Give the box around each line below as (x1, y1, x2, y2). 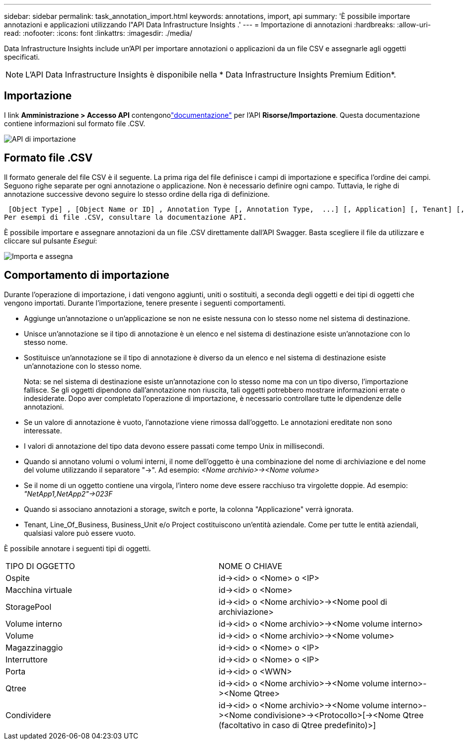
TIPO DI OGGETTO (5, 561, 76, 571)
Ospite (5, 573, 30, 583)
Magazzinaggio (5, 642, 63, 653)
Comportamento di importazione (4, 269, 169, 282)
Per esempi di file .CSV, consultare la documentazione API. (4, 213, 247, 221)
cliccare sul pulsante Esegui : (4, 236, 97, 245)
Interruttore (5, 654, 48, 664)
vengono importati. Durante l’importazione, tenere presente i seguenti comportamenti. (4, 298, 286, 307)
